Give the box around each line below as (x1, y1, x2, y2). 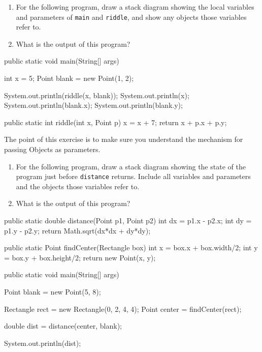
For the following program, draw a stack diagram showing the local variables (16, 2, 254, 12)
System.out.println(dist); (4, 337, 81, 348)
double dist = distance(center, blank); (4, 320, 122, 331)
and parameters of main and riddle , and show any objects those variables (16, 11, 247, 22)
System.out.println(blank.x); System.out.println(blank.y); (4, 100, 183, 110)
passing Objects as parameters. (4, 144, 101, 154)
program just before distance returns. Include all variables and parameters (16, 171, 251, 182)
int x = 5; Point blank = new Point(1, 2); (4, 73, 134, 83)
